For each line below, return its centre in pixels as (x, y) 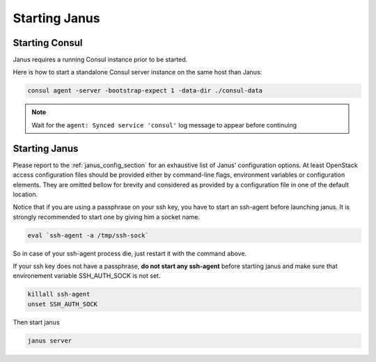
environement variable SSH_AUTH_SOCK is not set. (87, 276)
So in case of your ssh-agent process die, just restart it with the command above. (130, 253)
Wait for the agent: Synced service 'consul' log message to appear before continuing (164, 125)
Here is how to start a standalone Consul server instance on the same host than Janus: (138, 72)
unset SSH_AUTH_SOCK (62, 304)
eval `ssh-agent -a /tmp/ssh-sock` (88, 235)
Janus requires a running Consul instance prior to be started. (100, 60)
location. (25, 194)
